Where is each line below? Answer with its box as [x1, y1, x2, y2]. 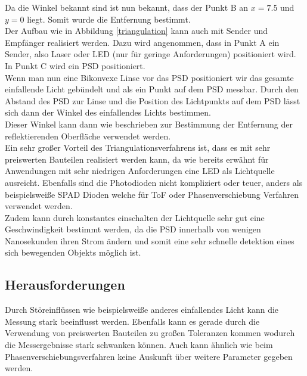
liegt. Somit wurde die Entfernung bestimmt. [27, 13, 191, 25]
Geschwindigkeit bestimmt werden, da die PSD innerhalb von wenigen [5, 223, 261, 235]
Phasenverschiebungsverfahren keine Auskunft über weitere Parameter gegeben [5, 350, 293, 362]
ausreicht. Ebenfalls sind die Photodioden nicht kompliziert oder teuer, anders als [5, 176, 303, 188]
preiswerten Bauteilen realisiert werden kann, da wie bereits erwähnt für [5, 153, 269, 165]
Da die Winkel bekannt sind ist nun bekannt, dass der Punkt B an [5, 1, 249, 13]
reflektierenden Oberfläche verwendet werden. [5, 129, 171, 142]
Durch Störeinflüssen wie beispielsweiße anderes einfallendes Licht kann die [5, 303, 279, 316]
